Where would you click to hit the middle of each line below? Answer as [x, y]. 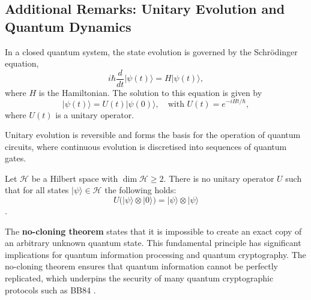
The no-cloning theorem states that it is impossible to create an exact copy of [153, 231]
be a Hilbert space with [75, 178]
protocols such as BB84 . [50, 289]
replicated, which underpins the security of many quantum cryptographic [139, 278]
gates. [16, 158]
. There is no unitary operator [219, 178]
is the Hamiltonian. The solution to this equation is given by [150, 92]
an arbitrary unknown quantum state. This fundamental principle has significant [153, 243]
